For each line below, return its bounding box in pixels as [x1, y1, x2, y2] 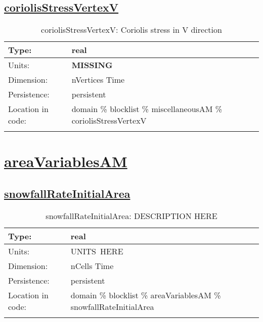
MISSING [71, 59, 113, 71]
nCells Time [70, 259, 114, 272]
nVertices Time [71, 74, 125, 86]
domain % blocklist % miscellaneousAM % [71, 103, 223, 115]
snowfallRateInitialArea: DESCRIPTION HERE [46, 209, 217, 222]
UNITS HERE [70, 245, 123, 257]
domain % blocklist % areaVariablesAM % [70, 289, 221, 301]
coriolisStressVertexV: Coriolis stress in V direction [41, 24, 222, 36]
